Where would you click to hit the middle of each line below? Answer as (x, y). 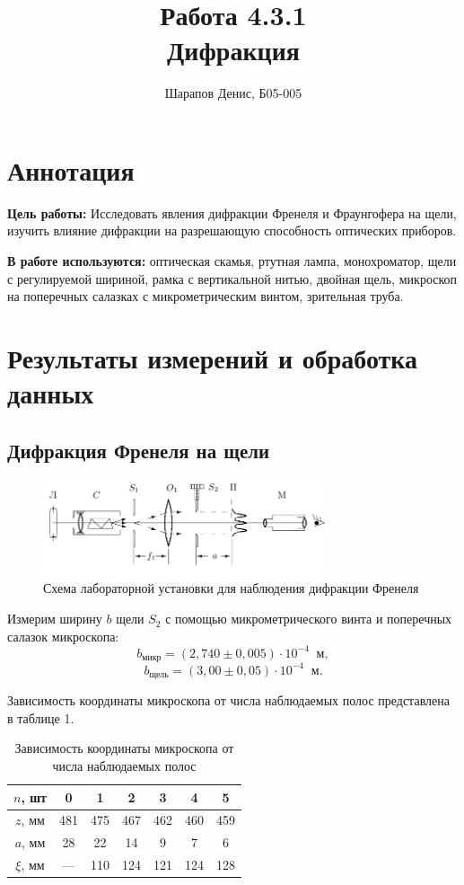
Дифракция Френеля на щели (139, 450)
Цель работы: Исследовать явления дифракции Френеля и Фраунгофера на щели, (232, 212)
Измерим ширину (55, 619)
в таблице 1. (41, 717)
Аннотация (71, 169)
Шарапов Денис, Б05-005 (233, 93)
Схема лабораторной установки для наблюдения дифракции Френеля (231, 588)
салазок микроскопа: (63, 636)
